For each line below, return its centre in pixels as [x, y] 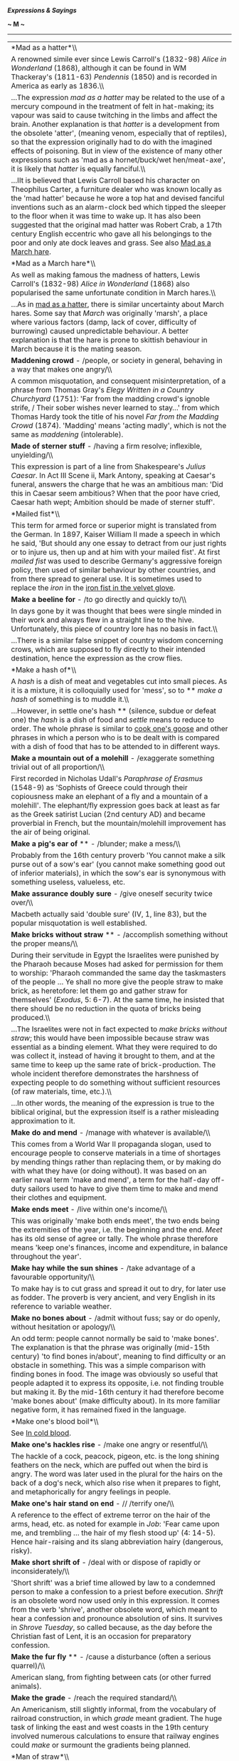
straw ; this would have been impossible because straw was [110, 1038]
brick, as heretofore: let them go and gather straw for [99, 991]
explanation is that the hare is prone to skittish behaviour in [109, 340]
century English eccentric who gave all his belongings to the [111, 234]
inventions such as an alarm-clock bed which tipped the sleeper [118, 207]
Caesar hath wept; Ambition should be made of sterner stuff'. [113, 502]
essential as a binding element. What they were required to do [114, 1047]
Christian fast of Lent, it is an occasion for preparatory [101, 1636]
